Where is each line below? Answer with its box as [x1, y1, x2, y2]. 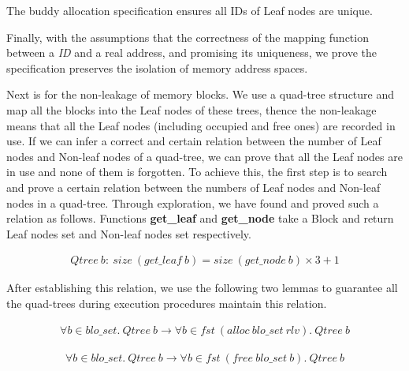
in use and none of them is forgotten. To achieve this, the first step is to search [6, 163, 388, 180]
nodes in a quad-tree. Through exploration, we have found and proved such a [6, 194, 379, 211]
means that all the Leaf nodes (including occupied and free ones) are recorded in [6, 117, 396, 133]
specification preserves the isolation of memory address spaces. [6, 59, 308, 76]
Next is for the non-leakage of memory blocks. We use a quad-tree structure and [6, 86, 395, 103]
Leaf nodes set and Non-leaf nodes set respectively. [6, 225, 251, 242]
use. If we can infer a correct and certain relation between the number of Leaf [6, 133, 381, 149]
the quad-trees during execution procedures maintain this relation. [6, 294, 327, 311]
